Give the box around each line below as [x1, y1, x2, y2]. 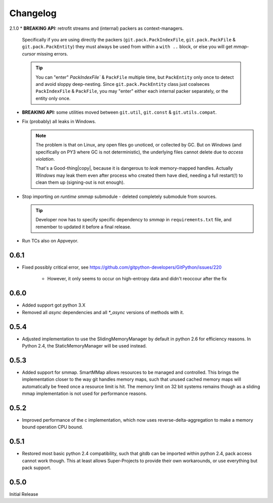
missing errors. [36, 51, 68, 57]
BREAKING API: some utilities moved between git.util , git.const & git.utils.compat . [22, 109, 217, 116]
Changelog [9, 8, 57, 19]
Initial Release [9, 491, 38, 497]
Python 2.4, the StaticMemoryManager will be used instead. [22, 343, 147, 349]
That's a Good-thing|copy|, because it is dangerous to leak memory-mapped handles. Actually [35, 165, 233, 171]
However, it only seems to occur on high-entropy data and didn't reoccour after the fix [47, 276, 227, 282]
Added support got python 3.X [22, 302, 85, 308]
